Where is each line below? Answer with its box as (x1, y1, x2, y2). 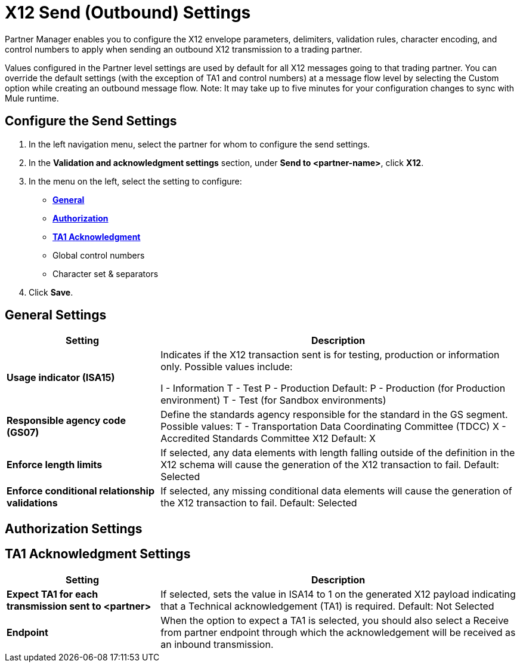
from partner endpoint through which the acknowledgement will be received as (160, 626, 516, 638)
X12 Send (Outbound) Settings (5, 2, 251, 23)
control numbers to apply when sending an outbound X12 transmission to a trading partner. (5, 44, 363, 54)
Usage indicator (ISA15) (7, 371, 115, 384)
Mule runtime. (5, 93, 59, 103)
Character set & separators (52, 268, 159, 279)
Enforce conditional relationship (7, 485, 154, 497)
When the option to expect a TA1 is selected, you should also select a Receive (160, 614, 509, 626)
